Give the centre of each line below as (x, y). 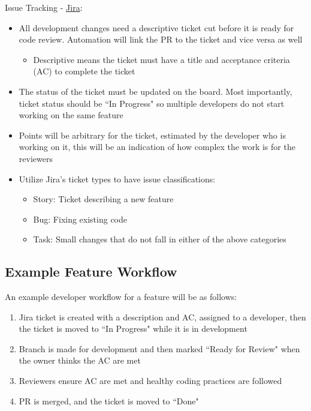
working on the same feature (71, 115)
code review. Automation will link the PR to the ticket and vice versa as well (161, 39)
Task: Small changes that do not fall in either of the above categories (160, 239)
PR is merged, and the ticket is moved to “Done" (109, 400)
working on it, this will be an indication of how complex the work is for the (157, 147)
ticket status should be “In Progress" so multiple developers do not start (152, 103)
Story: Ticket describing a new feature (103, 199)
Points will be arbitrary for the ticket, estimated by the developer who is (152, 135)
